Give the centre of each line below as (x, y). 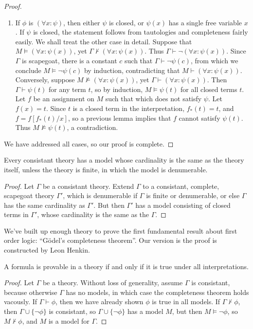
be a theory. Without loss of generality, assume (113, 283)
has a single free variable (205, 22)
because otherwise (31, 292)
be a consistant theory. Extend (88, 186)
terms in (16, 214)
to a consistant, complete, (181, 186)
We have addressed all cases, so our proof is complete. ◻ (89, 143)
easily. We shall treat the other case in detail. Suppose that (104, 41)
